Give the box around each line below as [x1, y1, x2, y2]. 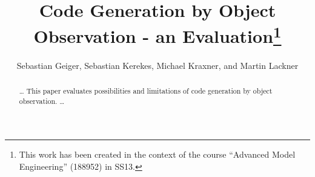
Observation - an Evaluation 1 [33, 21, 282, 48]
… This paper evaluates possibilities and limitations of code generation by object [19, 86, 273, 96]
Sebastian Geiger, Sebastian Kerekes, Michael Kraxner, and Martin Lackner [16, 59, 299, 71]
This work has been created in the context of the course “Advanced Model [19, 148, 296, 161]
